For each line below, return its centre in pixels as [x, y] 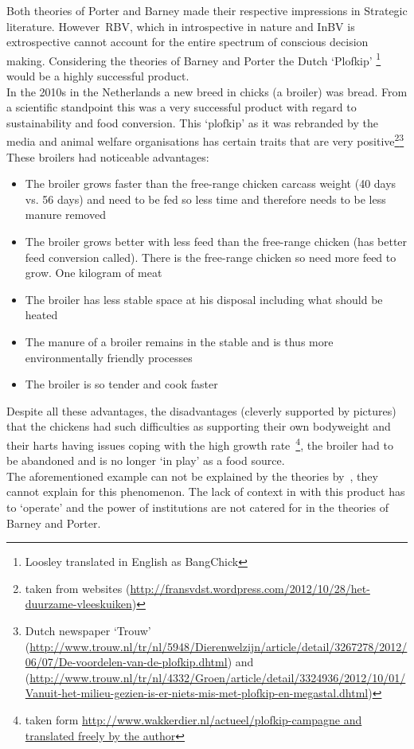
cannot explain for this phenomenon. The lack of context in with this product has [206, 492]
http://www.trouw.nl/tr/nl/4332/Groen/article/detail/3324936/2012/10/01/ [218, 677]
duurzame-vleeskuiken [78, 604]
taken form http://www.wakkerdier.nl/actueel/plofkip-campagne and [193, 719]
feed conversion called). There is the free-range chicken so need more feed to [211, 257]
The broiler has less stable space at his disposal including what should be [204, 299]
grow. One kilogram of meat [94, 273]
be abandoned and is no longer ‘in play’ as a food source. [146, 460]
